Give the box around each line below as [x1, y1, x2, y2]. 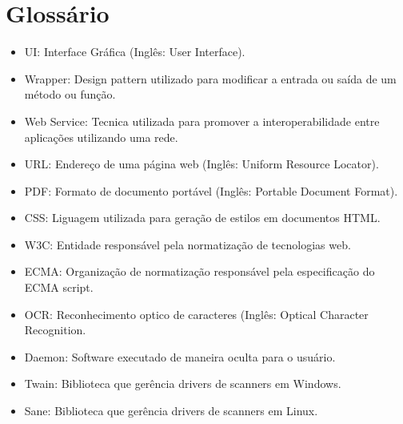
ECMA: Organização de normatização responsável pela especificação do [24, 263, 375, 280]
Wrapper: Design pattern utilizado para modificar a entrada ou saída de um [24, 70, 397, 87]
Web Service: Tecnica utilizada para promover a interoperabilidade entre [24, 112, 380, 129]
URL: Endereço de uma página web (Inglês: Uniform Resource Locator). [24, 155, 379, 172]
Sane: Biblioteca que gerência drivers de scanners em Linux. [24, 402, 318, 419]
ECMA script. [24, 279, 94, 296]
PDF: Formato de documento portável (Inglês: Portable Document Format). [24, 182, 398, 199]
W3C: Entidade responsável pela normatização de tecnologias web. [24, 236, 351, 252]
